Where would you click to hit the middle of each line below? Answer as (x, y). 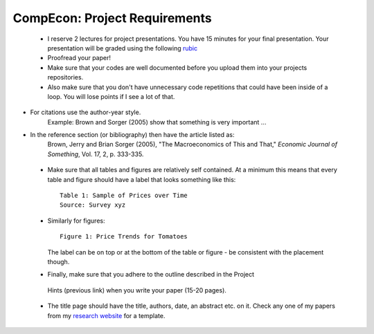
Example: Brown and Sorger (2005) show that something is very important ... (157, 122)
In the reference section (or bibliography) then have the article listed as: (132, 135)
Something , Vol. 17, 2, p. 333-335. (96, 154)
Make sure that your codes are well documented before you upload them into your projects (177, 67)
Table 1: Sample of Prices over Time (124, 196)
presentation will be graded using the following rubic (122, 48)
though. (59, 261)
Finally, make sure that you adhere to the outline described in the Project (151, 275)
